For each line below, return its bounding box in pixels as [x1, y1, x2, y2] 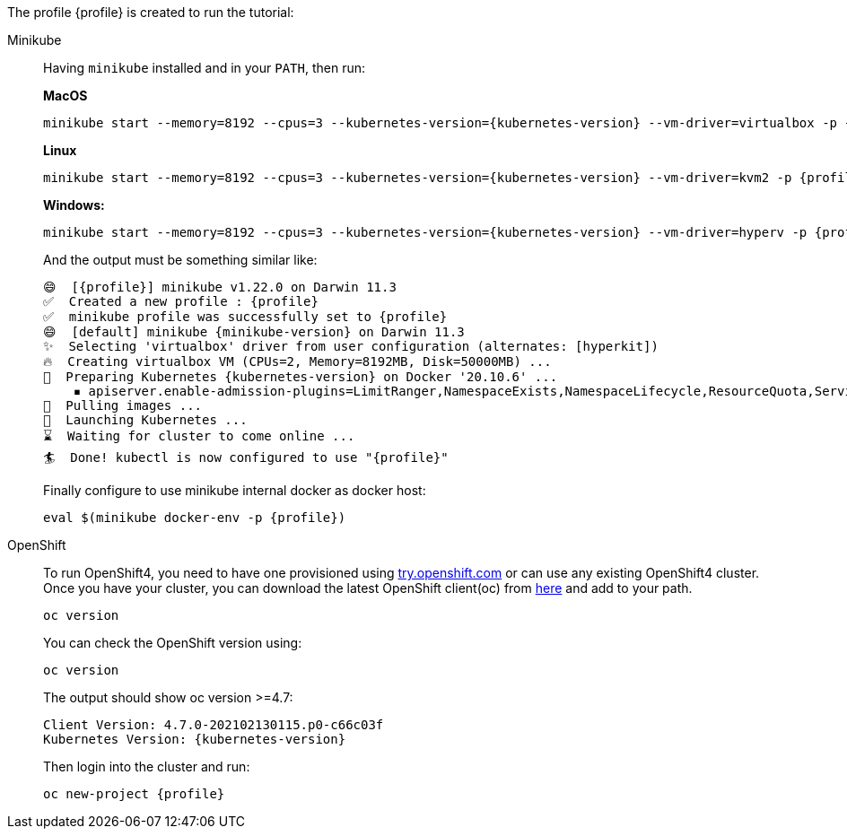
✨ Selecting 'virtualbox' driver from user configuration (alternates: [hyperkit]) [43, 339, 659, 353]
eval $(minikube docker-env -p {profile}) [43, 510, 346, 525]
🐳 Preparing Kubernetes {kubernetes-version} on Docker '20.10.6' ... [43, 370, 558, 384]
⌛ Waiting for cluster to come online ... [43, 429, 355, 443]
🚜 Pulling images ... [43, 398, 203, 413]
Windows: [43, 197, 105, 213]
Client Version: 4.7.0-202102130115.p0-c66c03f [43, 718, 384, 732]
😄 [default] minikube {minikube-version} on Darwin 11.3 [43, 325, 465, 339]
